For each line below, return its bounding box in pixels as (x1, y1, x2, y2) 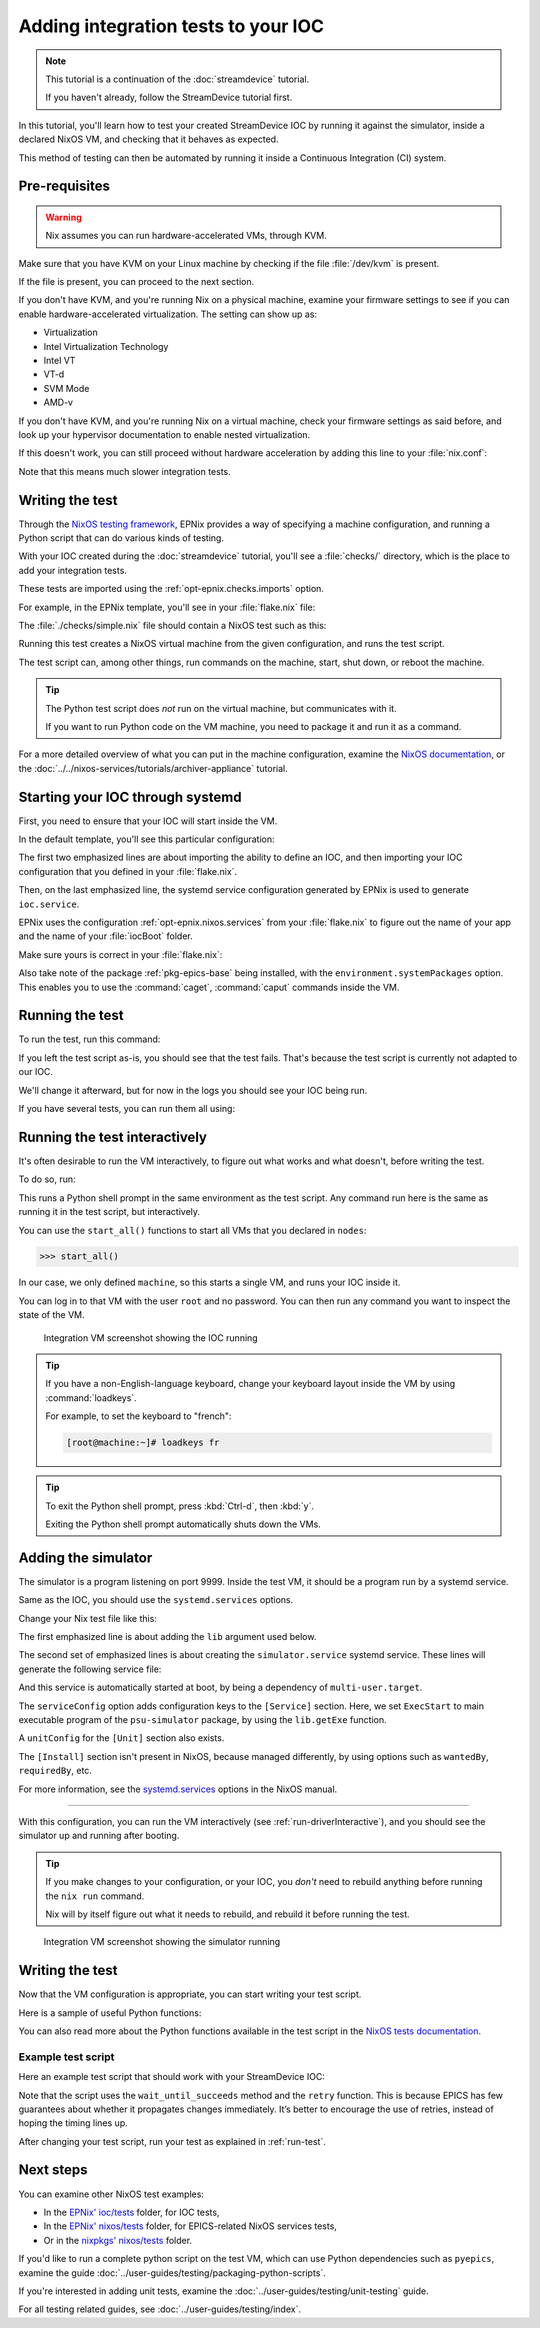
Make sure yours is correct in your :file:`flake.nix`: (18, 948, 223, 960)
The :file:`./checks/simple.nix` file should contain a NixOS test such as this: (18, 620, 327, 632)
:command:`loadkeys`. (45, 1391, 137, 1404)
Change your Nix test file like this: (18, 1612, 157, 1624)
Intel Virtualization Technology (43, 340, 169, 352)
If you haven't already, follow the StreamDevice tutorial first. (45, 91, 293, 104)
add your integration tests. (18, 564, 127, 576)
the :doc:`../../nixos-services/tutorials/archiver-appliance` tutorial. (18, 762, 289, 774)
